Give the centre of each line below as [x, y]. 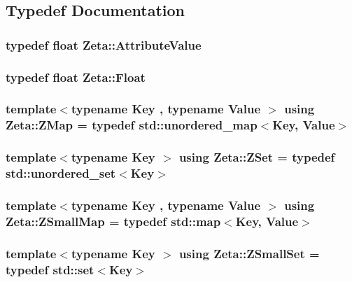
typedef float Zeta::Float [76, 77]
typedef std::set [50, 269]
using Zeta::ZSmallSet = [249, 253]
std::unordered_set [61, 173]
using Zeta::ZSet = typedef [257, 157]
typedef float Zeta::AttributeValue [104, 44]
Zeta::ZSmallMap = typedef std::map [113, 221]
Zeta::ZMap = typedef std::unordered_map [132, 125]
